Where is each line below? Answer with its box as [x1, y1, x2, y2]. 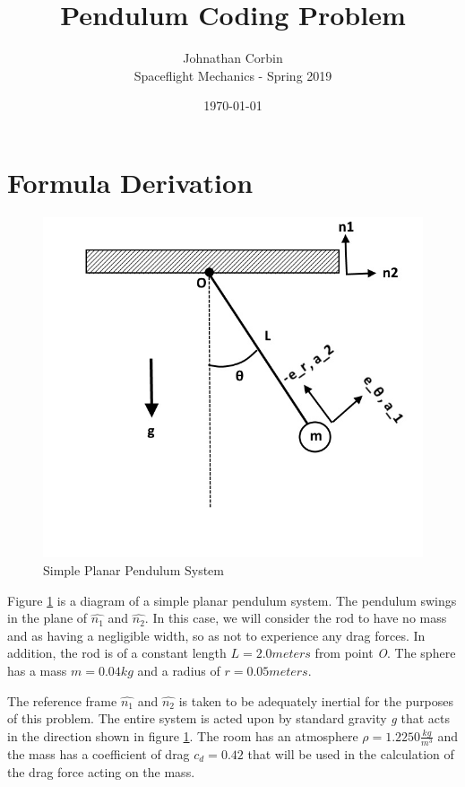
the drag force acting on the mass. [7, 762, 195, 781]
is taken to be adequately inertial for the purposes [178, 691, 454, 710]
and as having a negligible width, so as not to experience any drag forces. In [7, 625, 426, 644]
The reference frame [7, 691, 117, 710]
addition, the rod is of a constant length [7, 643, 227, 662]
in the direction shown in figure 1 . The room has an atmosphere [7, 726, 358, 745]
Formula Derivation [7, 163, 254, 200]
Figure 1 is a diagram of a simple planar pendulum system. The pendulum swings [7, 590, 457, 609]
